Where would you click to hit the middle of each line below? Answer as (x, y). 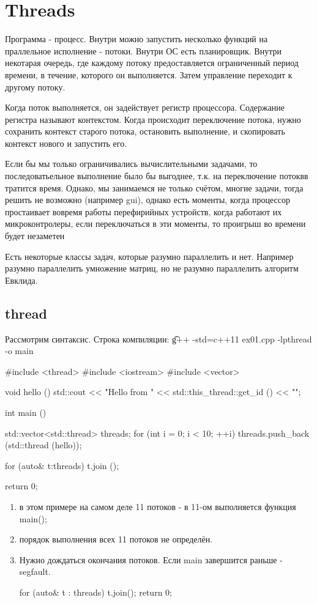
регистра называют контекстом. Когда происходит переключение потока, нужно (153, 119)
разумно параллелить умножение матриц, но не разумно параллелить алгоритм (152, 268)
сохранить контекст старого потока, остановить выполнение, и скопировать (145, 131)
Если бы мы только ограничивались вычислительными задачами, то (131, 164)
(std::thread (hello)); (43, 445)
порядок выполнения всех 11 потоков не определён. (116, 539)
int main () (26, 412)
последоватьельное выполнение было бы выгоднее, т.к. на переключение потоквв (157, 176)
